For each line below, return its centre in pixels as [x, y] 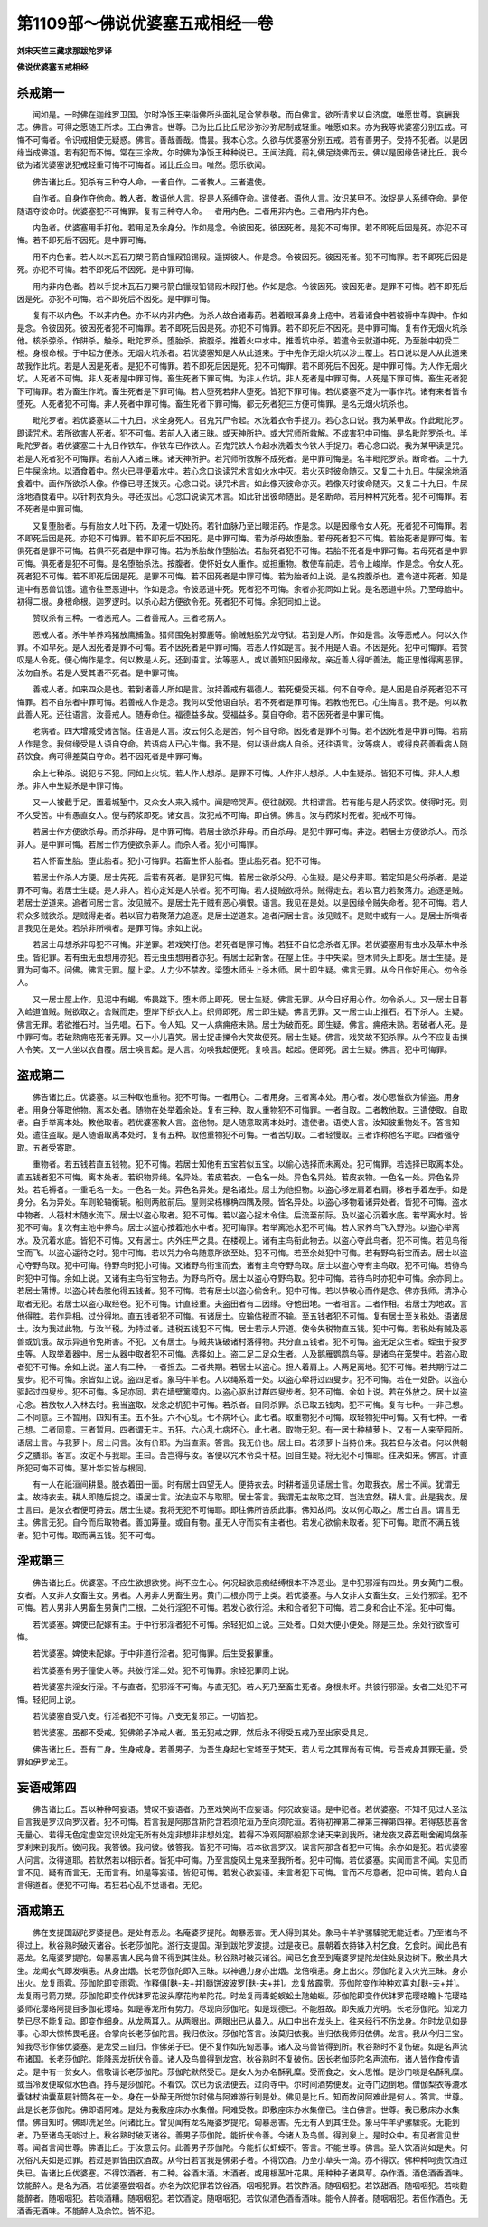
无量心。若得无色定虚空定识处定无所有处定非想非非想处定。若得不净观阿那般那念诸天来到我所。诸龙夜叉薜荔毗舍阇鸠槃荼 [242, 1834]
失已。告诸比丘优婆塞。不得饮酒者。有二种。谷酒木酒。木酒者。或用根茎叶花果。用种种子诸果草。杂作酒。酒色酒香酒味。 [242, 2173]
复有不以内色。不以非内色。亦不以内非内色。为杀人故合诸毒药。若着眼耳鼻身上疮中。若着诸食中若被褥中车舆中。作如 [250, 315]
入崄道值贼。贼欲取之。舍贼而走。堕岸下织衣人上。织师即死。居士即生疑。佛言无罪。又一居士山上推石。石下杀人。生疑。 [242, 1011]
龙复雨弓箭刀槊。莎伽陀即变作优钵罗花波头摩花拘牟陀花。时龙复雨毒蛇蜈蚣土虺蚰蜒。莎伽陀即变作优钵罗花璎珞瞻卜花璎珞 [242, 1996]
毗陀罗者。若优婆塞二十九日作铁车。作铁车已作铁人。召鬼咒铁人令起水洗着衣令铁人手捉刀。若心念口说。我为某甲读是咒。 [242, 446]
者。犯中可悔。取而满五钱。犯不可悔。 [88, 1535]
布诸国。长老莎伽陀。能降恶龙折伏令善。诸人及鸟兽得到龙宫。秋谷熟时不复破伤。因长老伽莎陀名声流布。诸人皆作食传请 [238, 2059]
